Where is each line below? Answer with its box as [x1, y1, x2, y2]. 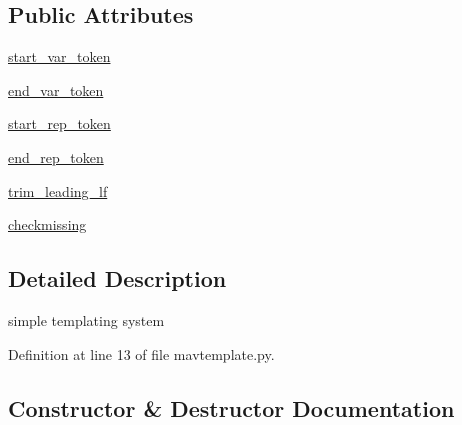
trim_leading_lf [8, 180, 108, 201]
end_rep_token [8, 146, 104, 167]
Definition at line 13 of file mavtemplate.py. [8, 343, 275, 364]
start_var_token [8, 46, 111, 67]
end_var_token [8, 79, 104, 100]
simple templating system [8, 309, 165, 330]
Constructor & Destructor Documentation [8, 392, 455, 423]
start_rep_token [8, 113, 111, 134]
